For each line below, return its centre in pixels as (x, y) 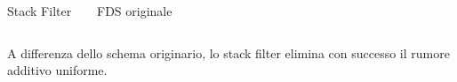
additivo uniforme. (57, 70)
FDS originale (135, 11)
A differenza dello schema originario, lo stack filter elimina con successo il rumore (228, 52)
